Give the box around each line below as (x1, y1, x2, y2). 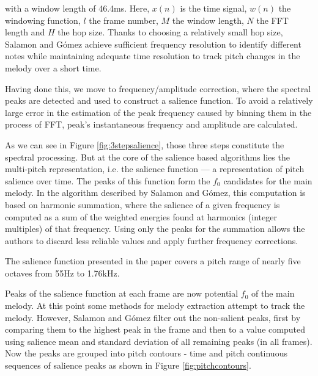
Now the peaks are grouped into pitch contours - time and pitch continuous (5, 347, 287, 360)
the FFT (256, 13, 289, 26)
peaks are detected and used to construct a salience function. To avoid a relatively (5, 94, 313, 107)
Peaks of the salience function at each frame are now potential (5, 287, 239, 300)
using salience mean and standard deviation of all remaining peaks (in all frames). (5, 334, 312, 347)
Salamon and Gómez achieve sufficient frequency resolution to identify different (5, 37, 301, 50)
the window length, (172, 13, 244, 26)
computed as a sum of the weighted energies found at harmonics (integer (5, 210, 277, 223)
